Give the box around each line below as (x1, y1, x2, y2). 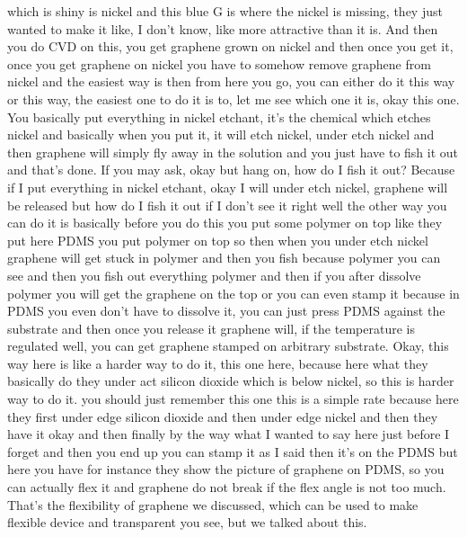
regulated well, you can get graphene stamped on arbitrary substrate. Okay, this (7, 336, 449, 355)
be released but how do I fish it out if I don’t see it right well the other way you (7, 195, 447, 214)
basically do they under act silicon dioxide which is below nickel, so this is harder (7, 371, 454, 390)
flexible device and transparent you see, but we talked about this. (7, 513, 367, 532)
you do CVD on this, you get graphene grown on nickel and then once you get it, (7, 37, 454, 56)
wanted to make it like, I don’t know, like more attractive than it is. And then (7, 19, 438, 38)
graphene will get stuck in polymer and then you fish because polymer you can (7, 248, 441, 267)
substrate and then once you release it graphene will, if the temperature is (7, 318, 415, 337)
